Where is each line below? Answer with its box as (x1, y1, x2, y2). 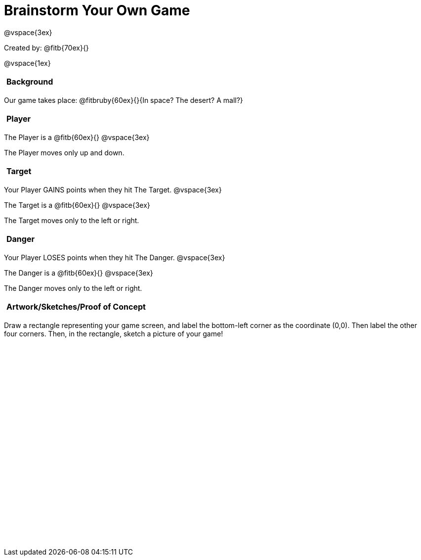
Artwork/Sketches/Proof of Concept (6, 301, 146, 312)
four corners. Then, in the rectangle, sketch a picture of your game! (4, 329, 223, 338)
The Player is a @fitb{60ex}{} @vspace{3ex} (4, 133, 150, 141)
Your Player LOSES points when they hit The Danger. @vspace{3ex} (4, 253, 225, 262)
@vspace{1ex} (4, 58, 51, 67)
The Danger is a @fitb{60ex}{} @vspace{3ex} (4, 268, 153, 277)
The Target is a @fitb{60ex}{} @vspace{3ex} (4, 200, 150, 209)
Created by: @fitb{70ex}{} (4, 43, 89, 52)
